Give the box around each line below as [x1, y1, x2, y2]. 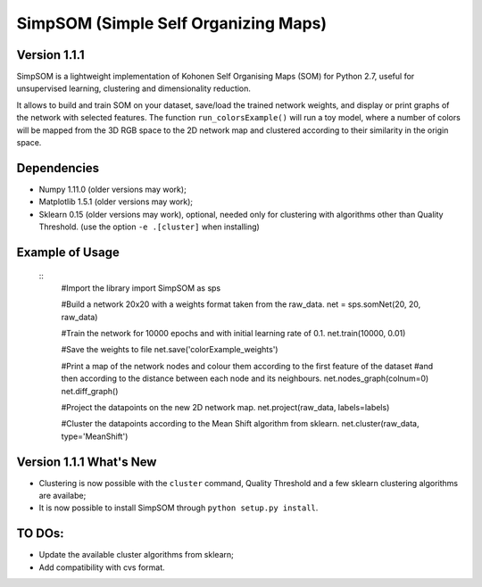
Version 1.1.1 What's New [16, 454, 157, 469]
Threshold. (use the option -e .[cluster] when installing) [38, 221, 261, 232]
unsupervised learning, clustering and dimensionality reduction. [16, 83, 252, 94]
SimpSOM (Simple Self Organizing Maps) [16, 13, 328, 33]
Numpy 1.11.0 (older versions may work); [38, 184, 187, 194]
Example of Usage [16, 244, 120, 260]
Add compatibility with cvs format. [38, 562, 165, 573]
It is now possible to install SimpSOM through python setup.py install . [38, 502, 319, 513]
